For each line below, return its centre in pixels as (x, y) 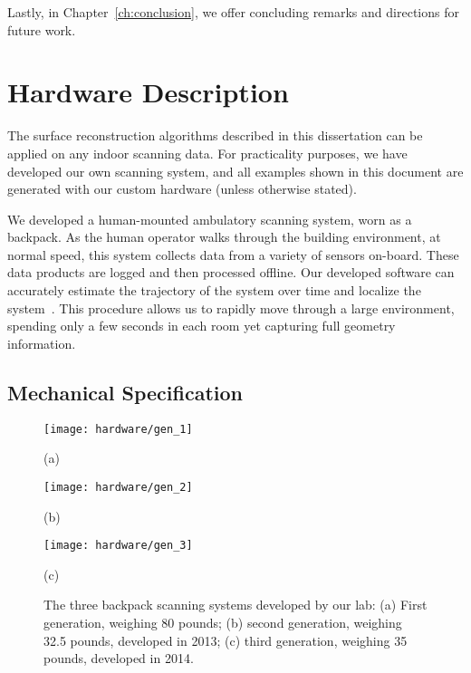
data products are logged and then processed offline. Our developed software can (231, 272)
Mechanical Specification (125, 392)
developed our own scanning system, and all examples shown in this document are (235, 171)
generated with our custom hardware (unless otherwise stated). (182, 189)
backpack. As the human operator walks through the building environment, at (224, 237)
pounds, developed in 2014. (119, 658)
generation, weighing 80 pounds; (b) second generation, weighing (223, 622)
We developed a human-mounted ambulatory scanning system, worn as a (210, 219)
